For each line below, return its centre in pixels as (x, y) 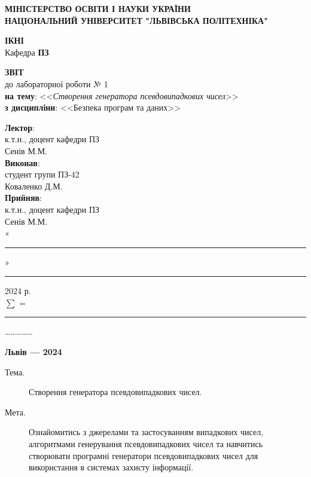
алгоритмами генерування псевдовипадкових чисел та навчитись (146, 444)
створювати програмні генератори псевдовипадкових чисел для (144, 455)
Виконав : (22, 162)
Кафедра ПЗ (27, 52)
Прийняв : (23, 198)
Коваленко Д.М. (34, 186)
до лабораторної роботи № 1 (57, 83)
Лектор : (20, 127)
